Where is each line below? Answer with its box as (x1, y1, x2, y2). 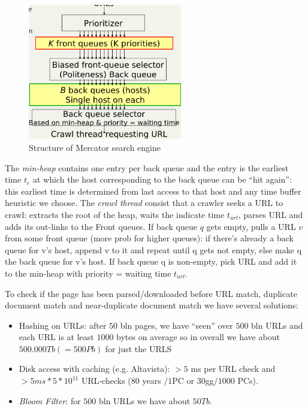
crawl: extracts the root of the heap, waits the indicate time (5, 208, 225, 220)
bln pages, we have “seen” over (120, 319, 233, 331)
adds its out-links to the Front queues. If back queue (5, 220, 197, 232)
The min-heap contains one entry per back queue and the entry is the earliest (5, 161, 289, 174)
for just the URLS (105, 342, 172, 355)
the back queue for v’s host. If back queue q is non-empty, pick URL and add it (5, 255, 297, 268)
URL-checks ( (81, 374, 131, 387)
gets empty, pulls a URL (206, 220, 296, 232)
